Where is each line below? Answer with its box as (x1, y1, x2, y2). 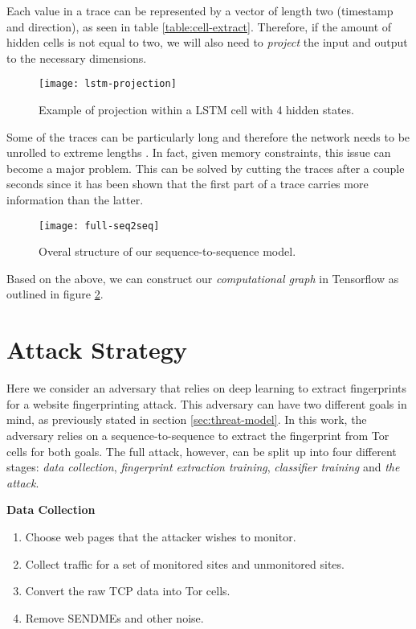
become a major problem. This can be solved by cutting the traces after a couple (6, 159, 405, 176)
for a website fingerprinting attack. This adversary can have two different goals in (6, 395, 407, 412)
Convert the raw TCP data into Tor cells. (25, 582, 230, 599)
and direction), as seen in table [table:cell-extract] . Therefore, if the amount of (6, 18, 392, 35)
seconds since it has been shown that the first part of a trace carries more (6, 175, 369, 192)
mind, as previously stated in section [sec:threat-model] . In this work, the (6, 411, 367, 428)
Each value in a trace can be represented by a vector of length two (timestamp (6, 2, 394, 18)
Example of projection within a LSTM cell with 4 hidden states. (39, 101, 354, 118)
